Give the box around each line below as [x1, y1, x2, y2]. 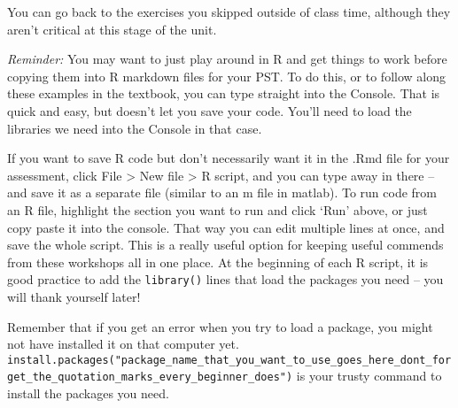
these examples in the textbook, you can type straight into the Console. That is [7, 84, 440, 103]
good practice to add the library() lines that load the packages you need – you [7, 270, 444, 289]
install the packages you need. [7, 384, 169, 403]
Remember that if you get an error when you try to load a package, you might [7, 317, 433, 335]
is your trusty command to [296, 366, 442, 385]
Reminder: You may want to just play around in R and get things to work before [7, 50, 447, 68]
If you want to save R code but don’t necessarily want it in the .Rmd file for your [7, 149, 450, 167]
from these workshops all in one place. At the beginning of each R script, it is [7, 252, 429, 271]
